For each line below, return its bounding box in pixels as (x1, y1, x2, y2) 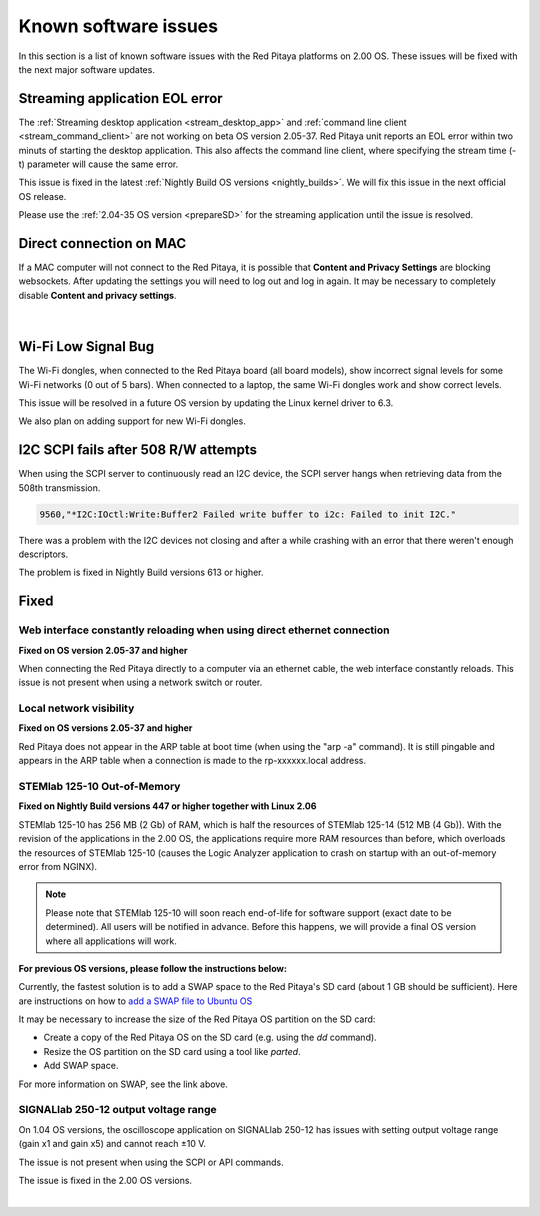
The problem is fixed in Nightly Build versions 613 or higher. (18, 566, 264, 579)
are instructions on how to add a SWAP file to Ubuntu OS (18, 995, 253, 1007)
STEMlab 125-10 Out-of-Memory (18, 780, 181, 794)
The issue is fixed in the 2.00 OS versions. (18, 1174, 193, 1186)
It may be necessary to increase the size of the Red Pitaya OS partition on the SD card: (18, 1013, 376, 1025)
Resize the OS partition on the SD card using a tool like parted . (43, 1045, 301, 1057)
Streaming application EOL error (18, 90, 224, 107)
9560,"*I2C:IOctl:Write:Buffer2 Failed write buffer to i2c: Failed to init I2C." (39, 508, 457, 520)
